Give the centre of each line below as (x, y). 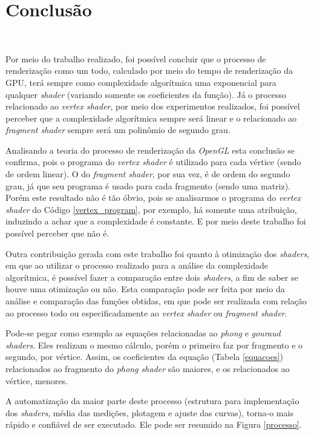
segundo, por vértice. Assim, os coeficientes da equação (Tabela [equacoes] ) (145, 357)
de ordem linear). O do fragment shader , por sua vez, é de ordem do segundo (148, 174)
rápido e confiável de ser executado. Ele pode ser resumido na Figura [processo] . (154, 424)
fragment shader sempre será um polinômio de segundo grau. (118, 130)
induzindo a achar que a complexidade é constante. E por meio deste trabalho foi (156, 221)
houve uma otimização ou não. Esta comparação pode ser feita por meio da (145, 289)
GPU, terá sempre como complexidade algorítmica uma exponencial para (141, 82)
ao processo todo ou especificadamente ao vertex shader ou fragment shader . (146, 312)
